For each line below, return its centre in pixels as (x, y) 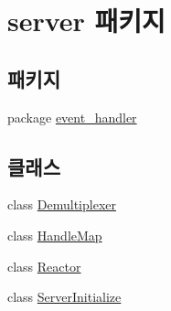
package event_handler (72, 117)
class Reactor (44, 266)
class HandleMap (55, 235)
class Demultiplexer (62, 204)
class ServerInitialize (64, 297)
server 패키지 (86, 21)
